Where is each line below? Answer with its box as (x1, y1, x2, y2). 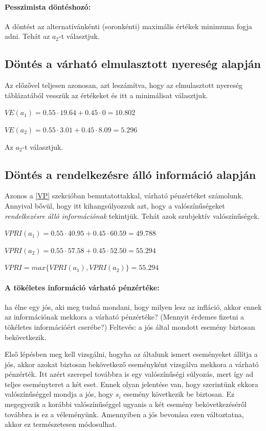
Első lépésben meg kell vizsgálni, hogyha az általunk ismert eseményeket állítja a (5, 349, 258, 359)
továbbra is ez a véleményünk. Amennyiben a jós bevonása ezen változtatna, (5, 409, 244, 419)
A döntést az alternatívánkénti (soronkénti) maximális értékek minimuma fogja (5, 20, 252, 31)
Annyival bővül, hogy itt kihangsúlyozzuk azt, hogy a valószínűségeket (5, 200, 225, 211)
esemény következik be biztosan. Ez (123, 389, 235, 399)
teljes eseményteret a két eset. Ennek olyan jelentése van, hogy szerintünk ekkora (5, 378, 258, 389)
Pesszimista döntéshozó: (5, 1, 91, 12)
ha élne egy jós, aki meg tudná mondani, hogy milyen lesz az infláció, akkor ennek (5, 301, 262, 312)
